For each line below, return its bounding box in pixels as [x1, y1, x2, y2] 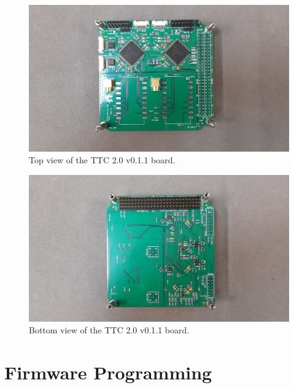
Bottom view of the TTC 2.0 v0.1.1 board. [29, 324, 190, 336]
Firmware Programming [4, 359, 212, 384]
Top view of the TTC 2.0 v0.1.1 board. [29, 153, 176, 166]
